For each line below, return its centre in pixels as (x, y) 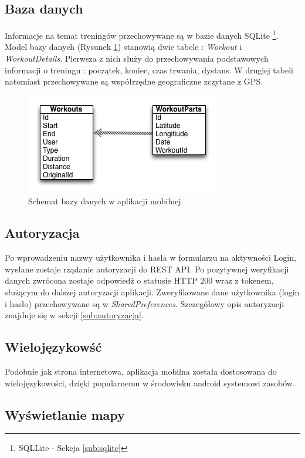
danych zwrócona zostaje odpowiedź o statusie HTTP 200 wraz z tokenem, (139, 280)
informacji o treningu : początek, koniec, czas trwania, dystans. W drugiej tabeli (149, 70)
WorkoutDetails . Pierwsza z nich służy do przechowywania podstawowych (137, 58)
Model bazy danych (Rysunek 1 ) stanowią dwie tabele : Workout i (123, 47)
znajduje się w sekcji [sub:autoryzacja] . (74, 315)
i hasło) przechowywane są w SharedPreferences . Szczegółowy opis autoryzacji (145, 303)
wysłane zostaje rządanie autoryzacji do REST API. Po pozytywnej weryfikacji (147, 269)
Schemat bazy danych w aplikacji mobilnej (105, 201)
